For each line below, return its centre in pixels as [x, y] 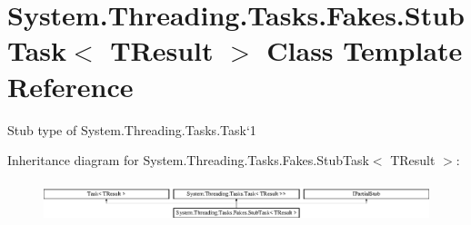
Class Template [365, 50]
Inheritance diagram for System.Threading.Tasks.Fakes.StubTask [188, 160]
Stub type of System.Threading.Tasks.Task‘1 [132, 129]
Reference [70, 86]
